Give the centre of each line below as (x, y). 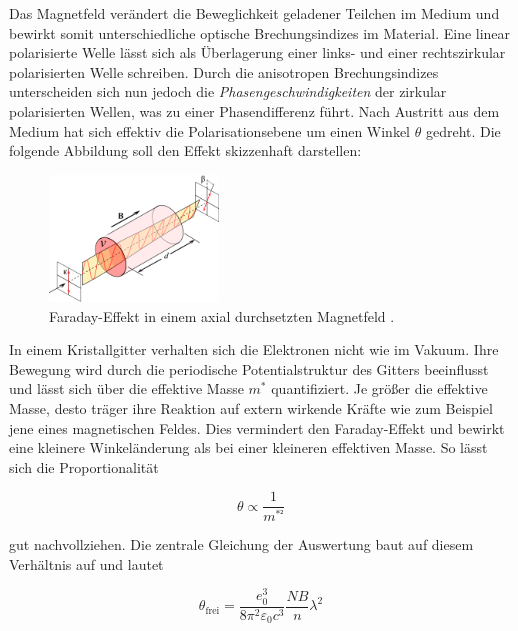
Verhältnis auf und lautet (86, 563)
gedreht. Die (463, 130)
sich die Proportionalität (84, 466)
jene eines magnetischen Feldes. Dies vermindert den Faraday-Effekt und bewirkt (257, 427)
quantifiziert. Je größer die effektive (379, 388)
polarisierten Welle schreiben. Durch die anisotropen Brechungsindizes (224, 71)
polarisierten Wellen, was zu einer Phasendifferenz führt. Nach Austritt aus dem (254, 110)
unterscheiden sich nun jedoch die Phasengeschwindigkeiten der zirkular (228, 91)
